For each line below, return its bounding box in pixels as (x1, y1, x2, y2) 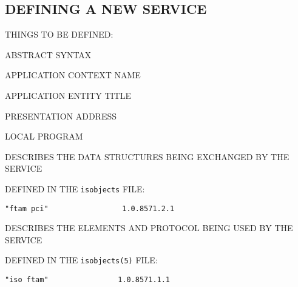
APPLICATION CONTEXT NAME (5, 69, 141, 81)
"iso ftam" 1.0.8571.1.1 (5, 275, 171, 285)
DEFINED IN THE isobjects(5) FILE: (5, 254, 158, 266)
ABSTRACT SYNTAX (5, 48, 92, 61)
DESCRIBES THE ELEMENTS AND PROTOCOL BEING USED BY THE (5, 221, 293, 234)
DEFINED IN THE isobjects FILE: (5, 182, 145, 195)
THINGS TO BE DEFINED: (5, 28, 113, 41)
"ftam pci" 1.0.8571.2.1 (5, 204, 175, 213)
